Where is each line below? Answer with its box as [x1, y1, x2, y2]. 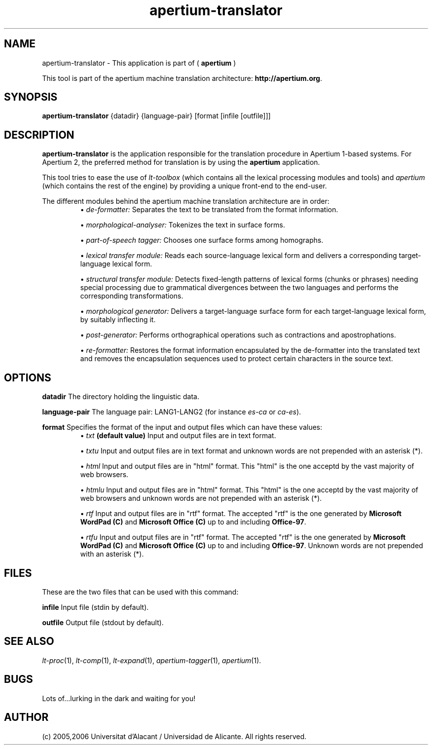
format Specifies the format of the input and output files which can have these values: [42, 423, 323, 432]
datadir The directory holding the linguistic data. [42, 392, 200, 401]
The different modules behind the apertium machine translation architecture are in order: [42, 197, 329, 206]
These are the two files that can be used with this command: [42, 587, 239, 596]
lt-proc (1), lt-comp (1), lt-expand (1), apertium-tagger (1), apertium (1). [42, 656, 261, 665]
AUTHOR [4, 711, 49, 724]
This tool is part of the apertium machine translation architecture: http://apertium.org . [42, 74, 323, 82]
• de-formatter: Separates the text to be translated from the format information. [80, 205, 338, 214]
